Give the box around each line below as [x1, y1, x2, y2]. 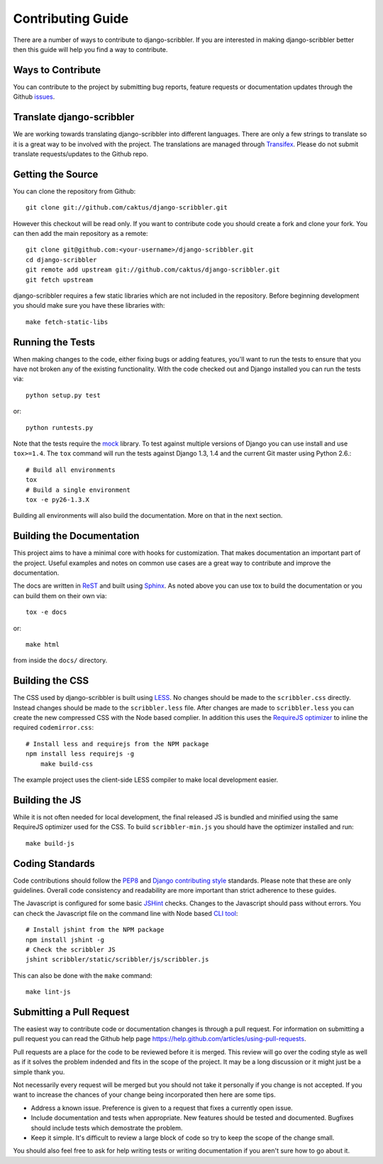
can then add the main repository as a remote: [13, 230, 148, 237]
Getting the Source [13, 168, 99, 180]
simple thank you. [13, 1067, 65, 1076]
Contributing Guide [13, 11, 129, 26]
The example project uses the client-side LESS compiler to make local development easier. [13, 775, 279, 784]
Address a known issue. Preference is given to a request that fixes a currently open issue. [30, 1104, 294, 1112]
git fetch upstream [26, 276, 94, 284]
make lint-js [26, 988, 71, 996]
